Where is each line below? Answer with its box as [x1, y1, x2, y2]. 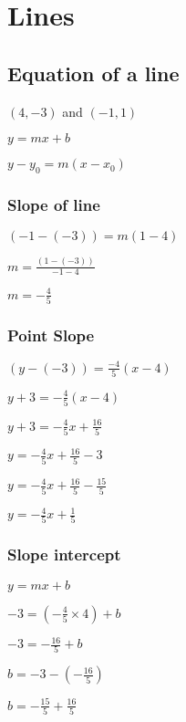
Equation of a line [7, 58, 180, 87]
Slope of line [7, 193, 100, 215]
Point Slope [7, 324, 95, 347]
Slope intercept [7, 543, 121, 566]
